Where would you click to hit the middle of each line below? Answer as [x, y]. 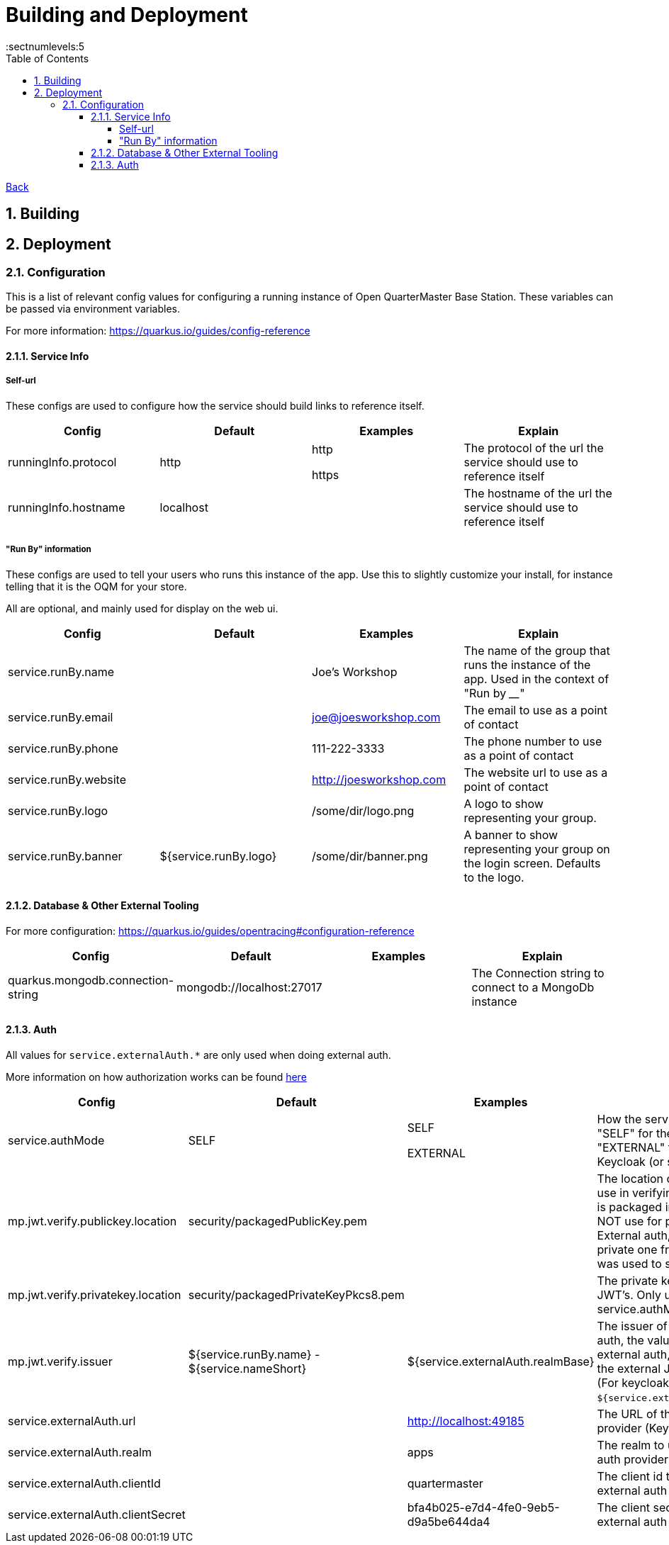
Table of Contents [47, 58]
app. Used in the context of [536, 679]
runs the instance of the [527, 664]
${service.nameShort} [247, 1369]
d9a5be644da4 [449, 1522]
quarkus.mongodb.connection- [91, 980]
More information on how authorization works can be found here [156, 1077]
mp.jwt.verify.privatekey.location [95, 1295]
